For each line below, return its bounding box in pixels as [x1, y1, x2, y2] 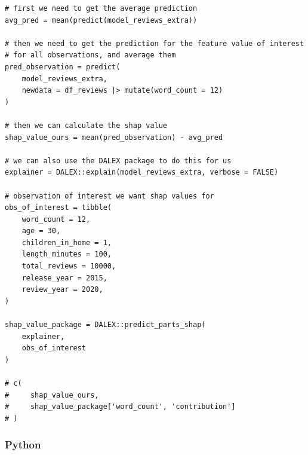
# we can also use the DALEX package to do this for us [5, 156, 232, 165]
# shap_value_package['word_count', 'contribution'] [5, 402, 236, 411]
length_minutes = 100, [21, 250, 112, 259]
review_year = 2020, [21, 285, 103, 294]
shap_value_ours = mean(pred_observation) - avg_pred [5, 133, 223, 142]
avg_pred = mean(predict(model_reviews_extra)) [5, 16, 198, 25]
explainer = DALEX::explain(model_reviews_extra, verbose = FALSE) [5, 168, 279, 177]
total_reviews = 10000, [21, 262, 116, 271]
